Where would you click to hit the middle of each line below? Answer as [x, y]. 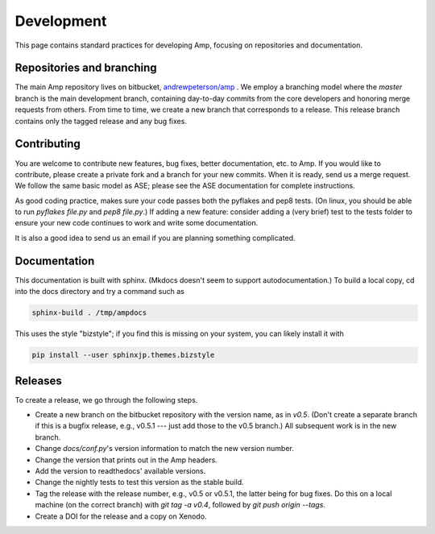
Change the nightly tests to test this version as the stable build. [140, 482]
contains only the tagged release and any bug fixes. [101, 121]
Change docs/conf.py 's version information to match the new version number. [164, 449]
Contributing [48, 144]
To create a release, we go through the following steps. [106, 399]
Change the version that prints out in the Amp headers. [126, 460]
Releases [38, 381]
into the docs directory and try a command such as [99, 292]
